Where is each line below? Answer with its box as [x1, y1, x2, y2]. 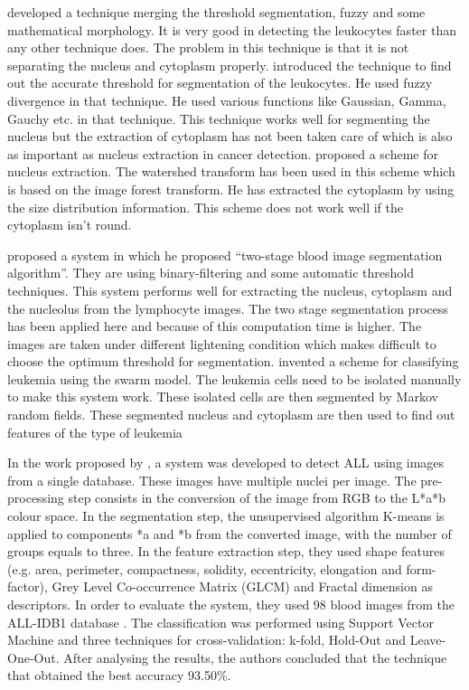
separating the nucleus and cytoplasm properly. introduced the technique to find [7, 55, 452, 74]
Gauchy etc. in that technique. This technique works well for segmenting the [7, 109, 430, 128]
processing [7, 488, 64, 507]
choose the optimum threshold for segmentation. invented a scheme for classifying [7, 352, 459, 371]
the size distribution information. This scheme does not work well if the [7, 197, 403, 216]
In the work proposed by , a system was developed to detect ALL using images [7, 453, 445, 472]
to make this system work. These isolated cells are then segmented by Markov [7, 387, 438, 406]
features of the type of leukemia [7, 422, 183, 441]
